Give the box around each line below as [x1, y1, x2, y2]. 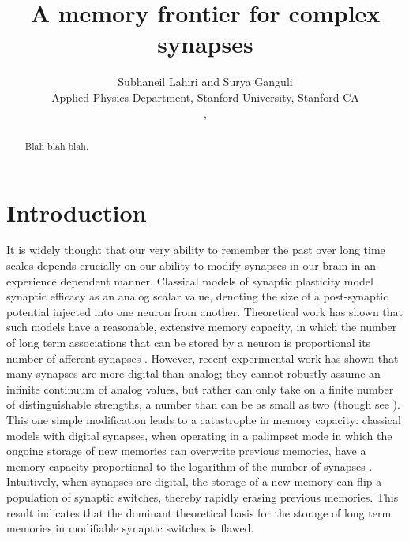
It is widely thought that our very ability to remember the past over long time [6, 241, 385, 258]
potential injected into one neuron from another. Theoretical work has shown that [6, 303, 403, 319]
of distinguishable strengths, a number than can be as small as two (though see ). [6, 396, 400, 412]
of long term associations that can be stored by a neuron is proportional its [6, 334, 371, 351]
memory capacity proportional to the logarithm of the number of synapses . [6, 457, 373, 474]
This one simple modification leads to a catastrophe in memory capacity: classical [6, 412, 401, 428]
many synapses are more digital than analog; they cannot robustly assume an [6, 365, 381, 382]
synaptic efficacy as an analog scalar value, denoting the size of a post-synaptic [6, 288, 388, 304]
